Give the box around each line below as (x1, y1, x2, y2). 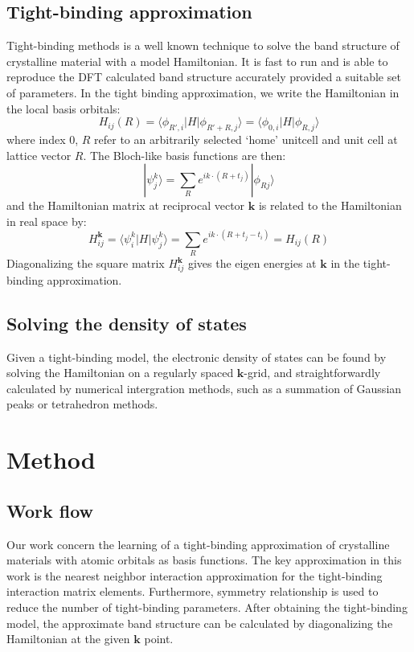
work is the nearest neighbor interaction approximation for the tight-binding (6, 567, 383, 584)
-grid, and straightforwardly (244, 364, 381, 381)
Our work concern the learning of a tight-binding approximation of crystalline (6, 535, 390, 552)
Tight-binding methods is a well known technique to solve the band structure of (6, 37, 400, 54)
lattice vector (6, 146, 72, 163)
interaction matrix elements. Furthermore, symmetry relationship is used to (6, 583, 379, 600)
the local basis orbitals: (6, 100, 121, 117)
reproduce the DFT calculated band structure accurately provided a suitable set (6, 68, 401, 85)
